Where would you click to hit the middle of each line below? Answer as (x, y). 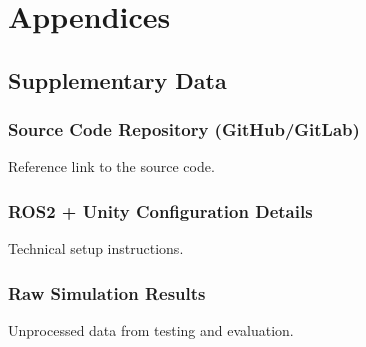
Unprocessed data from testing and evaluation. (151, 330)
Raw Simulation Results (107, 292)
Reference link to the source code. (111, 166)
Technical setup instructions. (96, 248)
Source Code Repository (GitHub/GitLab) (184, 129)
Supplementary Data (117, 79)
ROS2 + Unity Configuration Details (160, 210)
